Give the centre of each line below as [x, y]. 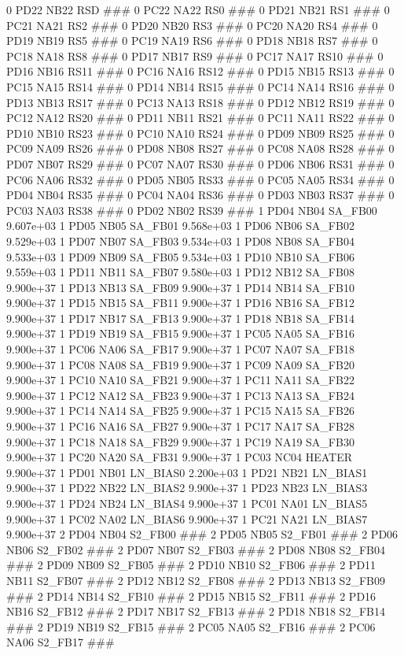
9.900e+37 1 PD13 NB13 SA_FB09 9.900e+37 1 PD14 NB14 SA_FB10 [180, 287]
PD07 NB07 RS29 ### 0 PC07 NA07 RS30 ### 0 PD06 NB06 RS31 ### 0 [200, 163]
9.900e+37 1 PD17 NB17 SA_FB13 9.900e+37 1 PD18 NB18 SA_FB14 [180, 318]
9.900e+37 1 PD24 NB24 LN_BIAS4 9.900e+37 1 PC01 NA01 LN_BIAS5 [187, 503]
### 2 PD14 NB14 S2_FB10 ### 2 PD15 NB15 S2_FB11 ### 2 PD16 [191, 596]
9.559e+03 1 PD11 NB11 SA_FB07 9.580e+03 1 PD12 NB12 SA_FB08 [180, 272]
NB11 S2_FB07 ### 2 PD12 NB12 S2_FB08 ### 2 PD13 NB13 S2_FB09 [196, 580]
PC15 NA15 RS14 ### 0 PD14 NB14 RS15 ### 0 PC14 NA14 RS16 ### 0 [200, 86]
